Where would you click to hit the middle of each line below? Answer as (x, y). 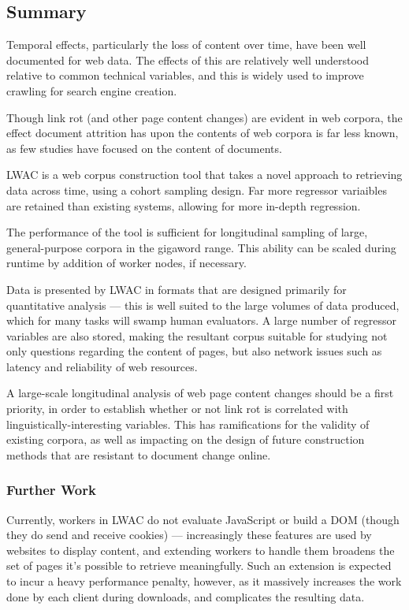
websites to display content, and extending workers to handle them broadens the (201, 550)
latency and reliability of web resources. (102, 366)
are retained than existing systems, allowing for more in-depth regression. (184, 205)
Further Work (51, 490)
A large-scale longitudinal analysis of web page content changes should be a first (200, 393)
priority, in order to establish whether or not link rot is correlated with (177, 409)
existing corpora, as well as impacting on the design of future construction (186, 439)
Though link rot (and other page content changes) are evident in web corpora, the (204, 117)
